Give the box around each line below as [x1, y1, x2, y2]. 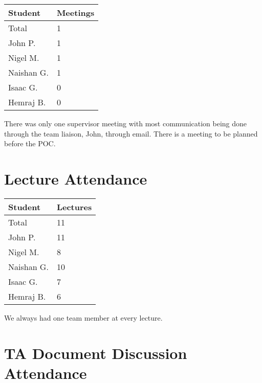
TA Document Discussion [4, 342, 187, 363]
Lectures [56, 200, 92, 213]
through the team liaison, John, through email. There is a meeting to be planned [4, 128, 258, 139]
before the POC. [4, 138, 56, 149]
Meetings [56, 7, 95, 18]
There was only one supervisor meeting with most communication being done [4, 118, 247, 128]
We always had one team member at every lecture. [4, 312, 163, 323]
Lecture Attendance [4, 168, 147, 189]
